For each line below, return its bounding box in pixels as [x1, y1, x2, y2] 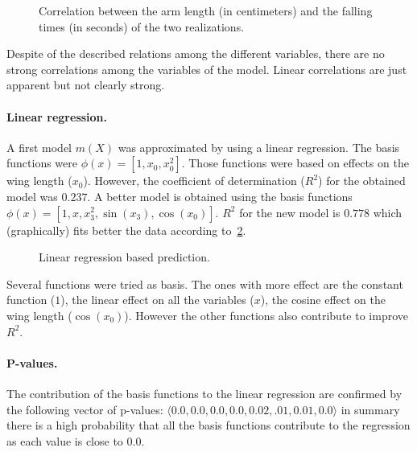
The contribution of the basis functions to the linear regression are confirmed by [6, 384, 403, 401]
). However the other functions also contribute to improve [124, 306, 408, 323]
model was [6, 187, 58, 204]
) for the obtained [318, 172, 406, 189]
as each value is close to [6, 432, 123, 449]
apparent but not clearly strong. [6, 76, 165, 93]
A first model [6, 138, 72, 155]
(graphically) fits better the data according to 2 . [6, 221, 246, 238]
